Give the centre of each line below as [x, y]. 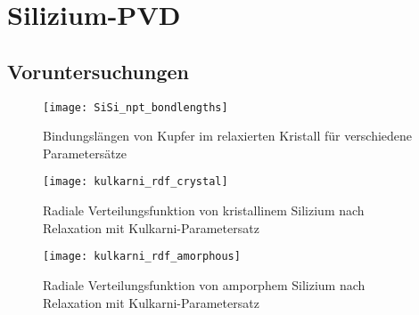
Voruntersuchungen [98, 71]
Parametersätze [85, 153]
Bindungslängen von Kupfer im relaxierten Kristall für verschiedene [228, 136]
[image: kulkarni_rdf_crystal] [136, 182]
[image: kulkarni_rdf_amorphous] [142, 257]
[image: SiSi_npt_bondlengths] [136, 107]
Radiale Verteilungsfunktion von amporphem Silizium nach [204, 284]
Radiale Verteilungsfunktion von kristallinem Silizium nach [204, 210]
